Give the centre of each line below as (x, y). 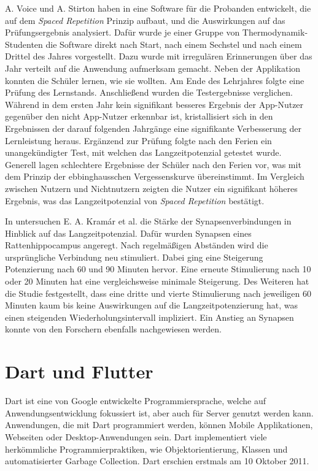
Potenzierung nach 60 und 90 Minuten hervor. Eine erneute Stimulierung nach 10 (158, 269)
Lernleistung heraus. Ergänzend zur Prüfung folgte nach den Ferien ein (138, 140)
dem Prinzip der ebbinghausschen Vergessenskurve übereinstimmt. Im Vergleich (155, 176)
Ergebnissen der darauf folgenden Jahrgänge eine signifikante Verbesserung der (153, 128)
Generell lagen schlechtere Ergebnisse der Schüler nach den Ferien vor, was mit (153, 164)
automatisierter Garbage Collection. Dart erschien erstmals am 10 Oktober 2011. (157, 461)
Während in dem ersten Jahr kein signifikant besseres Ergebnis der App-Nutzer (154, 104)
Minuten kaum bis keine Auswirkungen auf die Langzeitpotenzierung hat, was (151, 305)
